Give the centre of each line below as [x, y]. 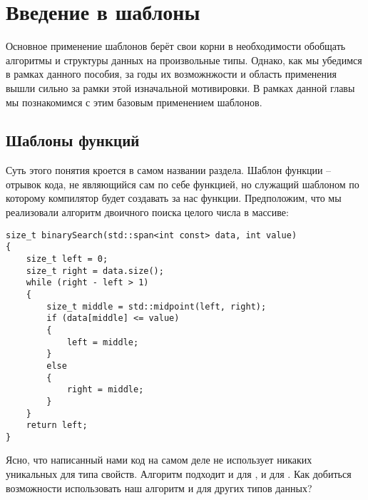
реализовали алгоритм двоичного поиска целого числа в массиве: [147, 212]
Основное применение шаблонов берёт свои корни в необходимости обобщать [176, 46]
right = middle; [105, 390]
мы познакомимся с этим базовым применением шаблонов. [134, 102]
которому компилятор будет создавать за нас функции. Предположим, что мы [174, 198]
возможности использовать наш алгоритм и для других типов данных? [159, 488]
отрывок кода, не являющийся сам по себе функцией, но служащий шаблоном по [183, 184]
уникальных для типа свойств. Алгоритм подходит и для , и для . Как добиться [179, 474]
